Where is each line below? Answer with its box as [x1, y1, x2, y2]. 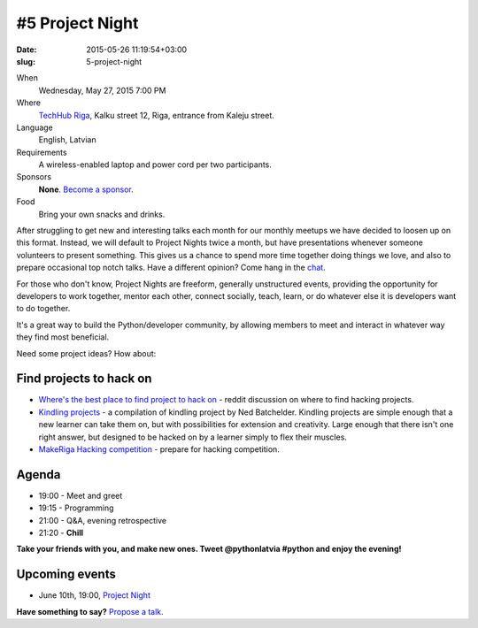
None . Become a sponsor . [38, 184, 135, 195]
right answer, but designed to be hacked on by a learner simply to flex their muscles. [38, 432, 347, 442]
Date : [16, 44, 37, 55]
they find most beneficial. [16, 332, 110, 342]
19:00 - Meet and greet [38, 490, 123, 501]
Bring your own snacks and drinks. [38, 209, 166, 219]
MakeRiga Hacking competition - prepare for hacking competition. [38, 444, 281, 455]
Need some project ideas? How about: [16, 348, 157, 358]
